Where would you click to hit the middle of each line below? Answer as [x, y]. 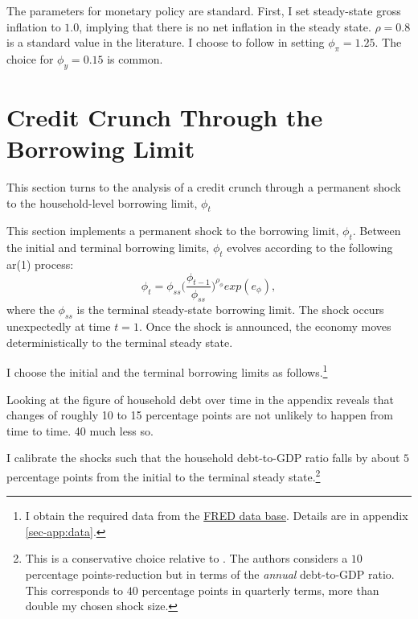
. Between [377, 231]
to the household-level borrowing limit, [102, 202]
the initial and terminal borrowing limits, [108, 248]
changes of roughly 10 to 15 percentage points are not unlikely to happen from [200, 415]
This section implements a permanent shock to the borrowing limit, [173, 231]
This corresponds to [74, 590]
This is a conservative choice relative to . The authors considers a [186, 558]
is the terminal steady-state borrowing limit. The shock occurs [230, 309]
